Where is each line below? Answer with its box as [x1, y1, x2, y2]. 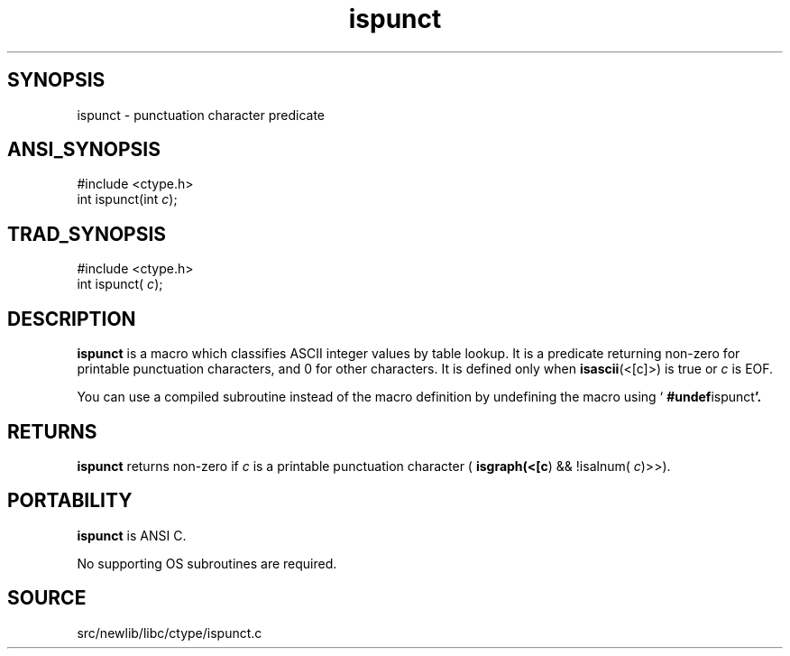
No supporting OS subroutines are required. [77, 555, 337, 571]
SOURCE [7, 587, 87, 610]
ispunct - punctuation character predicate [77, 106, 326, 123]
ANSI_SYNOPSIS [7, 138, 161, 162]
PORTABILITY [7, 489, 133, 513]
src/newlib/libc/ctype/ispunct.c [77, 624, 262, 641]
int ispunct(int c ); [77, 191, 178, 208]
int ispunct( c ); [77, 276, 163, 292]
